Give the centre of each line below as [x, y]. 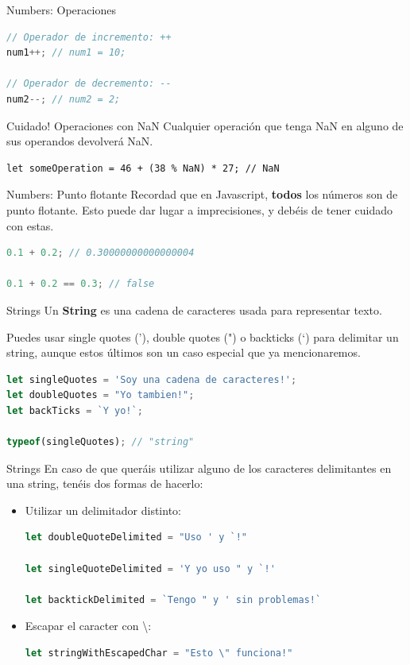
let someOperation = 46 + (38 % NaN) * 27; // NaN [143, 168]
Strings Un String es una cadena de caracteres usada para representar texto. [194, 309]
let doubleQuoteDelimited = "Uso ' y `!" [136, 537]
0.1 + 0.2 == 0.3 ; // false [81, 284]
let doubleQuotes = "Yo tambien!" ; [101, 395]
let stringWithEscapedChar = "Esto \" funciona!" [159, 653]
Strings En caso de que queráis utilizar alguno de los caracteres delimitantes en [199, 468]
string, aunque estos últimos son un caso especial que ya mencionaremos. [184, 352]
